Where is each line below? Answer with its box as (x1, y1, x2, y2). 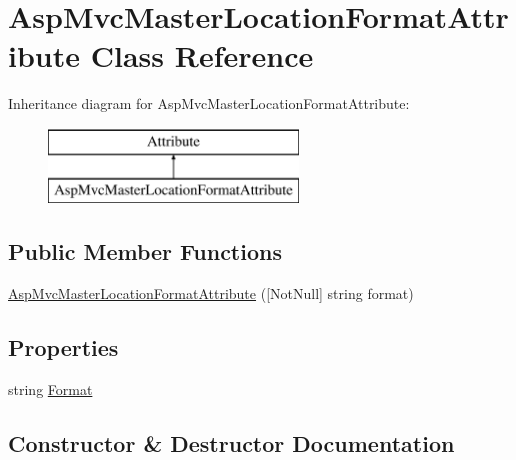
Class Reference (90, 35, 314, 76)
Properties (8, 332, 119, 363)
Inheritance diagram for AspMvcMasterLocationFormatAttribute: (8, 93, 410, 114)
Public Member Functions (8, 236, 282, 267)
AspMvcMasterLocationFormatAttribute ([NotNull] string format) (8, 283, 414, 304)
